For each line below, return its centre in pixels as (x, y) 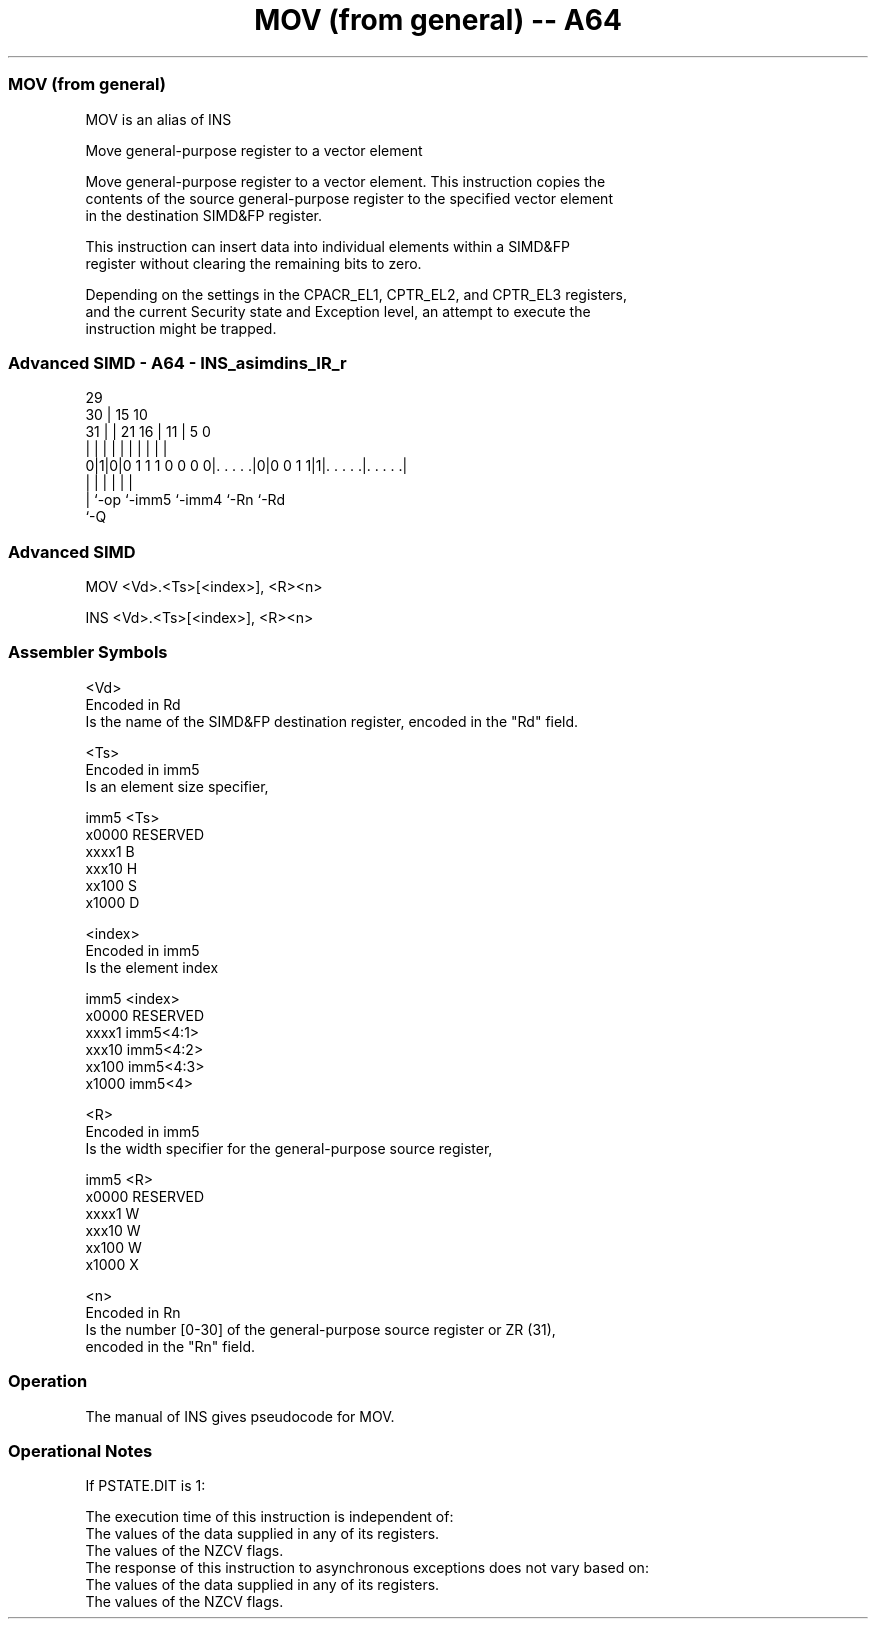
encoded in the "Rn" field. (170, 1346)
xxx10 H (111, 868)
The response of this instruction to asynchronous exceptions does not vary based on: (367, 1568)
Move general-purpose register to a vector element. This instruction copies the (345, 181)
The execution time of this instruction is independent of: (269, 1517)
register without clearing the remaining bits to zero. (253, 263)
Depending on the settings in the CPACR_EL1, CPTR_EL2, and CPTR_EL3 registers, (356, 294)
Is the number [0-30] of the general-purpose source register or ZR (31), (320, 1329)
